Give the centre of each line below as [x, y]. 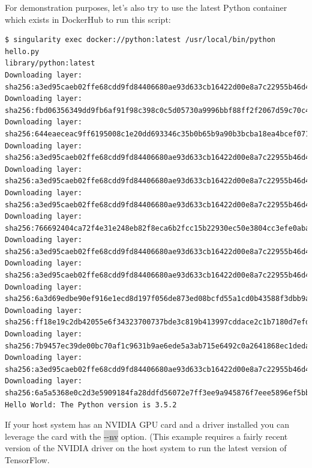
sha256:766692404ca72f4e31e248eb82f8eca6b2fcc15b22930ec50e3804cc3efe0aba [157, 228]
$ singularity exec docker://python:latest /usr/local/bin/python [140, 40]
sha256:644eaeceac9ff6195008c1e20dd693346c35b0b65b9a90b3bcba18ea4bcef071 [157, 134]
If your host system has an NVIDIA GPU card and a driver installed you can [147, 424]
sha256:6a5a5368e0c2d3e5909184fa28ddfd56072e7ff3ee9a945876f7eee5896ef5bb [157, 393]
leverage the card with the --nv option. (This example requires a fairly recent [146, 436]
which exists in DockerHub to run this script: [88, 19]
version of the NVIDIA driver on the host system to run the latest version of [146, 448]
